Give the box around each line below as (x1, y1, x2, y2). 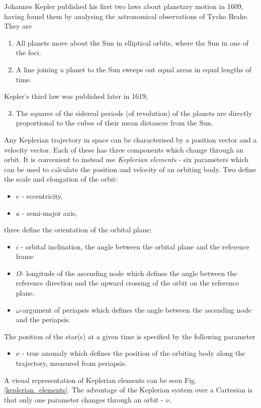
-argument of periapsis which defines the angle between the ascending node (20, 304, 251, 315)
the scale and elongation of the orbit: (4, 174, 118, 184)
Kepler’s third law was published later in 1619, (4, 91, 148, 101)
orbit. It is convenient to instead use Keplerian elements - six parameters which (4, 154, 249, 165)
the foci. (16, 47, 41, 58)
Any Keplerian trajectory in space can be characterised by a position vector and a (4, 134, 257, 145)
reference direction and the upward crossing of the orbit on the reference (16, 278, 239, 288)
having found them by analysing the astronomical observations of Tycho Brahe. (4, 11, 249, 21)
